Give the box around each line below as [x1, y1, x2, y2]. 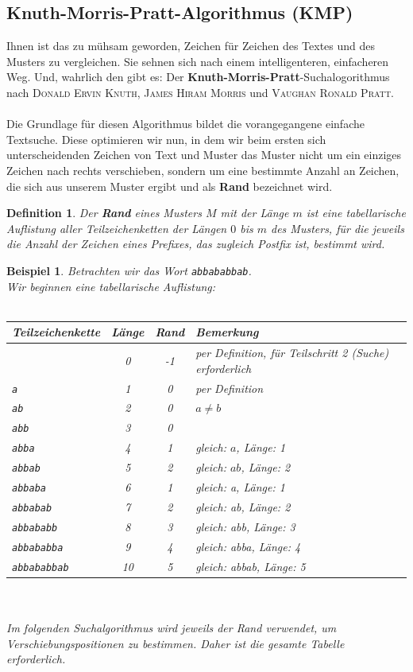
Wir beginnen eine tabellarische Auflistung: [6, 278, 216, 294]
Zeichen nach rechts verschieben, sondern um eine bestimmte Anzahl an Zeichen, [6, 161, 399, 178]
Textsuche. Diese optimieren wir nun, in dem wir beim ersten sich [6, 130, 326, 147]
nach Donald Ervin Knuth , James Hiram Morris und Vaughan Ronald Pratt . [6, 84, 395, 100]
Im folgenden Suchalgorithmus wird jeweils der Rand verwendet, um [6, 620, 337, 636]
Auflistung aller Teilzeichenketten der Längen [6, 219, 227, 236]
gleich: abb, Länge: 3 [195, 518, 295, 534]
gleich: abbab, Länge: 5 [195, 557, 306, 574]
